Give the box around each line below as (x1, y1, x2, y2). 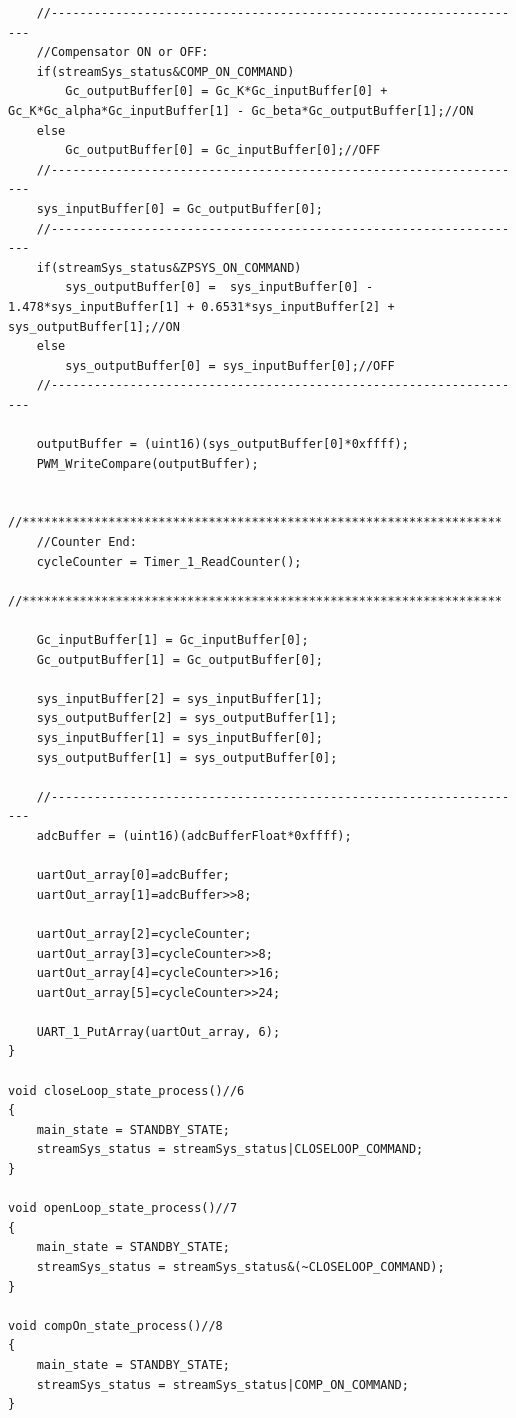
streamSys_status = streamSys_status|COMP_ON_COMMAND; (36, 1377, 409, 1392)
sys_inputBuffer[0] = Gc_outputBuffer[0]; (36, 201, 323, 216)
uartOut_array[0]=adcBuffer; (36, 868, 230, 883)
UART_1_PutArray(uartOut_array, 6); (36, 1024, 281, 1039)
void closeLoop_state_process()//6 (8, 1083, 245, 1098)
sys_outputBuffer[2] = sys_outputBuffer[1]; (36, 711, 338, 726)
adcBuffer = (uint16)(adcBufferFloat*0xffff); (36, 828, 352, 843)
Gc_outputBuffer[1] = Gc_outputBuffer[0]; (36, 652, 323, 667)
